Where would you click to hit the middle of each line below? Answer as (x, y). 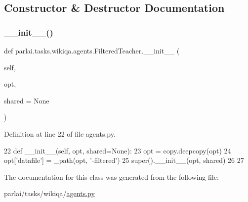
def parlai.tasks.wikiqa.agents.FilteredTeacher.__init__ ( (92, 50)
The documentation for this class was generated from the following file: (111, 177)
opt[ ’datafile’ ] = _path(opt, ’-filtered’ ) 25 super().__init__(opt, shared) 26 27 (124, 160)
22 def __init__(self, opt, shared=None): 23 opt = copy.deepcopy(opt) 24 (118, 150)
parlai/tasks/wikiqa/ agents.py (49, 193)
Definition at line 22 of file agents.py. (60, 133)
